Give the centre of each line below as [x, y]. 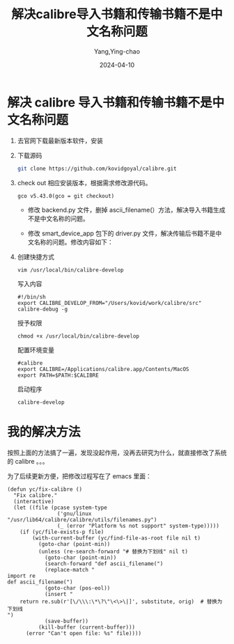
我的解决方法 [44, 432]
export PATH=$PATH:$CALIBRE [58, 375]
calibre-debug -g [42, 309]
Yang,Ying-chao [117, 51]
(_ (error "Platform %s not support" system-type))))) [138, 526]
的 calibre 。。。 [28, 461]
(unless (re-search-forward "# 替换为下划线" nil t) [113, 551]
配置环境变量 [36, 350]
